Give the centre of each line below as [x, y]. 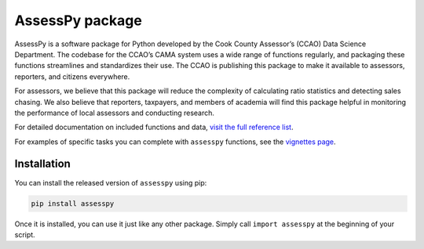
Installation [42, 164]
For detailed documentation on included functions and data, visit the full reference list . [154, 127]
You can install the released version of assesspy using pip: [111, 182]
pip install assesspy [73, 203]
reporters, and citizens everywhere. [72, 76]
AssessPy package [79, 20]
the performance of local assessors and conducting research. [115, 113]
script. [25, 234]
